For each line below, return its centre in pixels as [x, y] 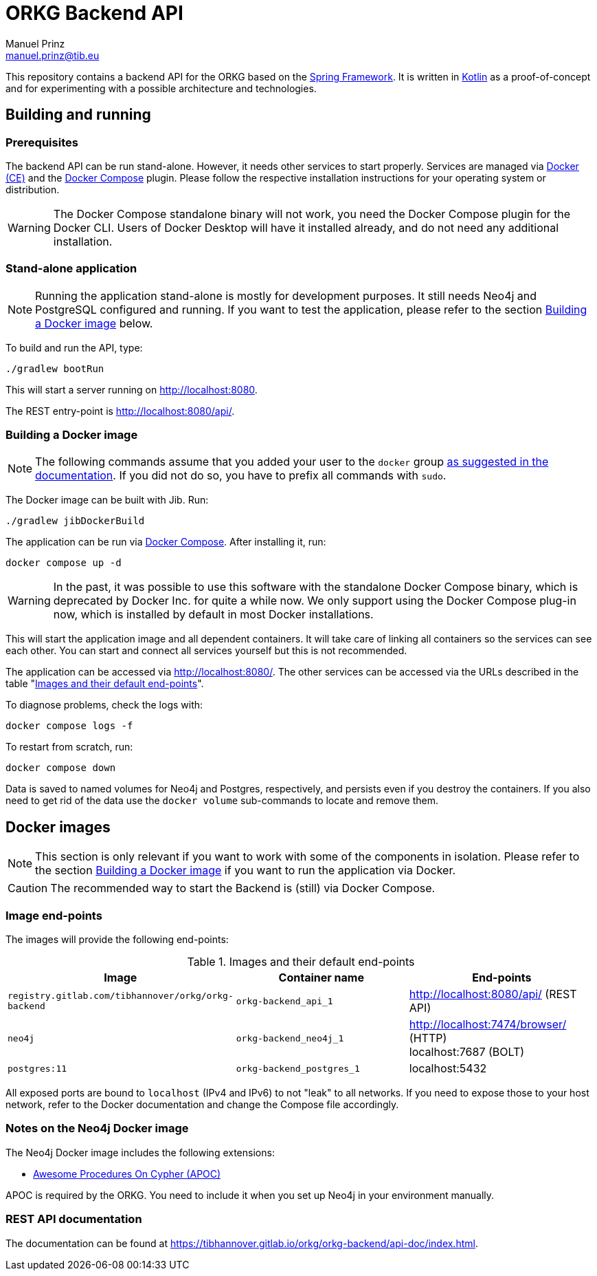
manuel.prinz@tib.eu [53, 55]
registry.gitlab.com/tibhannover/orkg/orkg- [121, 996]
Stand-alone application [71, 269]
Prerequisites [42, 142]
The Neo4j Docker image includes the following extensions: [140, 1152]
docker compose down [61, 768]
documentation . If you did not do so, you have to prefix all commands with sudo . [241, 476]
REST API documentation [74, 1219]
